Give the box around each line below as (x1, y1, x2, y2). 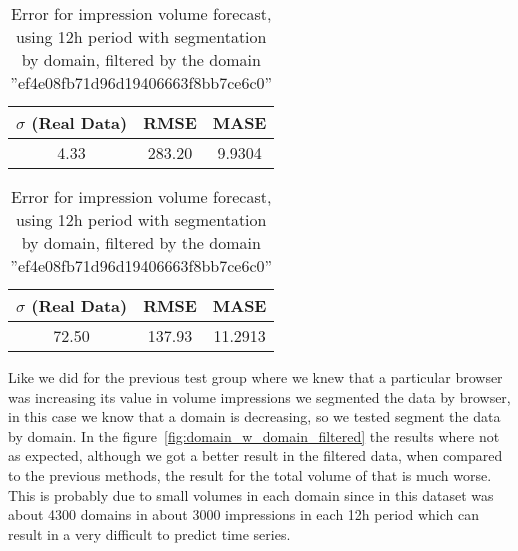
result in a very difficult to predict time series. (8, 523, 291, 544)
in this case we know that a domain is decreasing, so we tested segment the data (8, 406, 501, 427)
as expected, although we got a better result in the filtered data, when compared (8, 445, 503, 466)
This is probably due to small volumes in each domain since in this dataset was (8, 484, 494, 505)
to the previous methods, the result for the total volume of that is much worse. (8, 464, 492, 485)
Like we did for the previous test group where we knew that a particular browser (8, 367, 503, 387)
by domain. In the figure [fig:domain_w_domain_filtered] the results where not (8, 425, 500, 446)
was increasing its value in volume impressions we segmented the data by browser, (8, 386, 511, 407)
